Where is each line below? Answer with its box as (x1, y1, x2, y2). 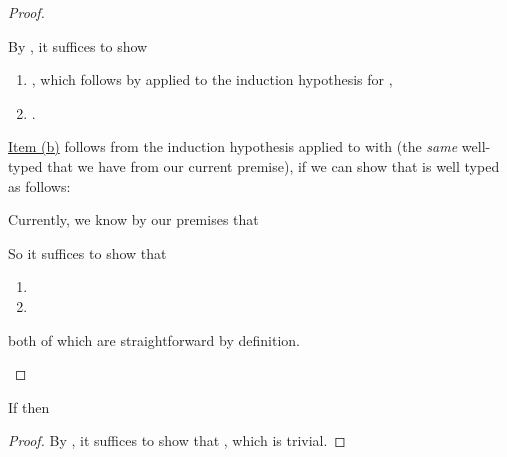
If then (8, 396, 50, 417)
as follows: (8, 175, 71, 196)
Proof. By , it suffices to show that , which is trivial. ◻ (8, 430, 346, 451)
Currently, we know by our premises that (8, 209, 259, 230)
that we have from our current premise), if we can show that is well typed (47, 155, 500, 176)
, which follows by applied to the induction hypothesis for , (31, 69, 393, 90)
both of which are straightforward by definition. (8, 329, 300, 350)
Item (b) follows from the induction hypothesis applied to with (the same (8, 136, 458, 157)
